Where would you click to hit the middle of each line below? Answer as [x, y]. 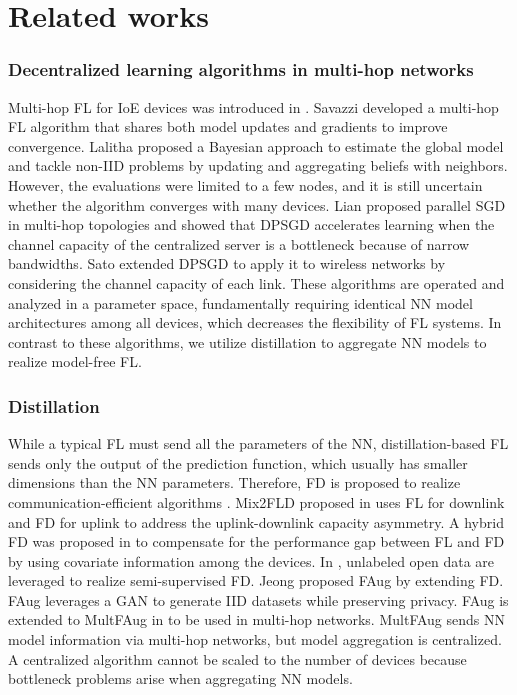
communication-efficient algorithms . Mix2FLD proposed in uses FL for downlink [256, 501]
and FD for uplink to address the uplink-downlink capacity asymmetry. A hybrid [256, 521]
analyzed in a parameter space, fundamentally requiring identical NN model [240, 302]
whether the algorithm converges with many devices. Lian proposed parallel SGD [257, 204]
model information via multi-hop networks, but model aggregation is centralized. [255, 639]
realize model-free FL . [75, 361]
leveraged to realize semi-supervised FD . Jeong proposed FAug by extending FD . [256, 580]
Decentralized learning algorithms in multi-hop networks [241, 69]
